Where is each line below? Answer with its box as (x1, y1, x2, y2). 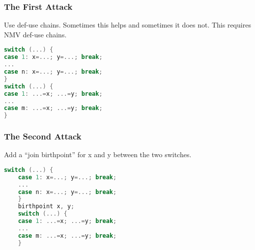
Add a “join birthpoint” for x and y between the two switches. (4, 149, 192, 160)
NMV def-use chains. (4, 29, 67, 39)
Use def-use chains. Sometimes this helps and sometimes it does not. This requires (4, 20, 251, 30)
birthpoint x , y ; (18, 203, 75, 210)
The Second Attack (4, 130, 82, 142)
